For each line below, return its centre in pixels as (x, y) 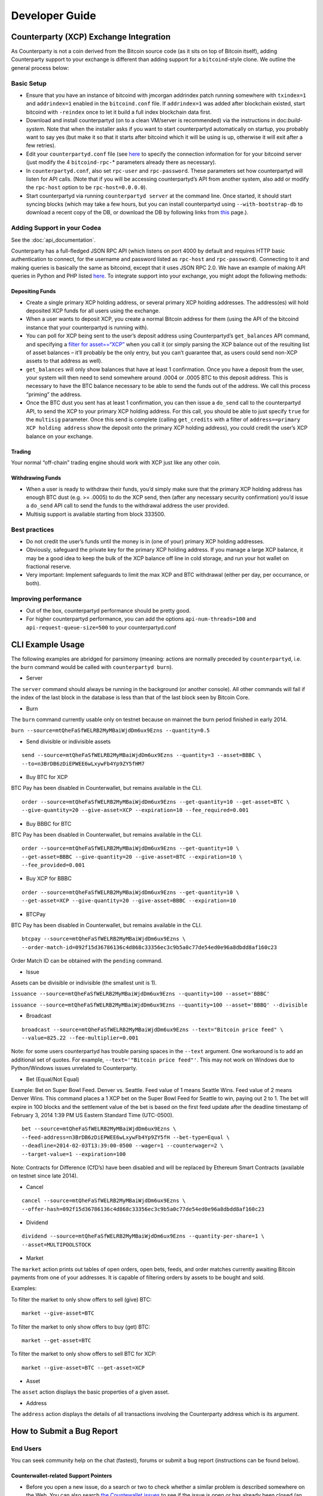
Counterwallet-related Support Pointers (62, 1476)
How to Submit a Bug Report (65, 1431)
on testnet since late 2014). (45, 1176)
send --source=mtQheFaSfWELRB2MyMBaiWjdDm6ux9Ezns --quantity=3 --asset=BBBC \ (141, 755)
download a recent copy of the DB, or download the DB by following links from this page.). (137, 212)
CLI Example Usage (48, 644)
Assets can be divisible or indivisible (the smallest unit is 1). (84, 983)
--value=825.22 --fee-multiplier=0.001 (80, 1038)
